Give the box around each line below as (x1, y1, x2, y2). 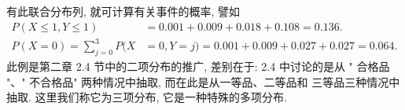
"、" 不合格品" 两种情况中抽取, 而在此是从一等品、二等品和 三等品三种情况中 (6, 73, 400, 90)
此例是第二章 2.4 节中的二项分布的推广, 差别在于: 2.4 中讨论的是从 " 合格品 (6, 57, 390, 74)
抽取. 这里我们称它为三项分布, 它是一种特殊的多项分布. (6, 89, 287, 105)
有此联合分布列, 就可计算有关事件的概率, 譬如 (6, 3, 241, 19)
